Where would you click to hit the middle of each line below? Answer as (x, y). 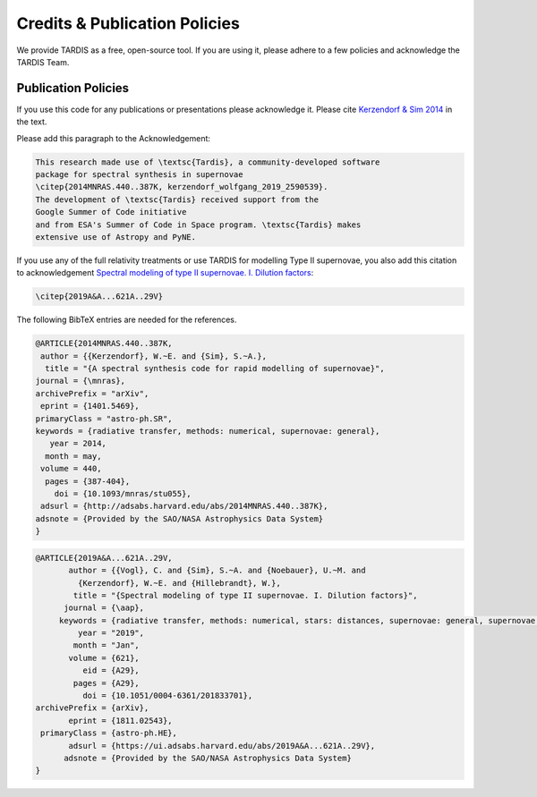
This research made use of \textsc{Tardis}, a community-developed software (208, 162)
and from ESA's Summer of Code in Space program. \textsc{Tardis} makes (198, 225)
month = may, (73, 456)
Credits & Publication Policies (128, 23)
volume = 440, (71, 469)
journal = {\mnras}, (80, 381)
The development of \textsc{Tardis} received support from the (177, 199)
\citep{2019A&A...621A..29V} (99, 297)
